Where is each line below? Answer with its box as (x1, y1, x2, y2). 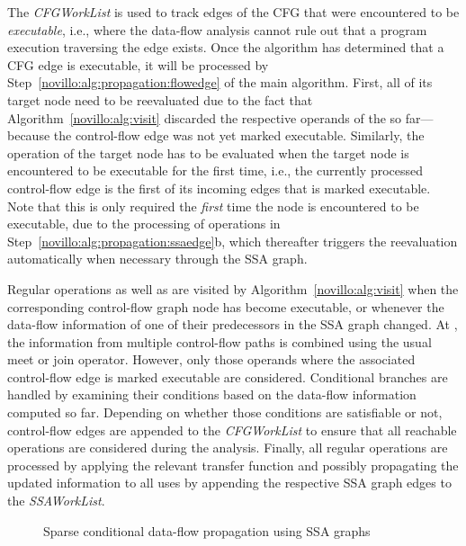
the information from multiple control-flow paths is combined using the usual (7, 332, 432, 351)
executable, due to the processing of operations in (7, 214, 281, 233)
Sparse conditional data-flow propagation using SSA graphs (43, 521, 371, 540)
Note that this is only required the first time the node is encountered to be (7, 196, 419, 215)
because (7, 126, 50, 145)
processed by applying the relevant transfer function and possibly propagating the (7, 455, 459, 474)
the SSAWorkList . (7, 491, 105, 510)
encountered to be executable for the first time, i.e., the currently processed (7, 161, 424, 180)
